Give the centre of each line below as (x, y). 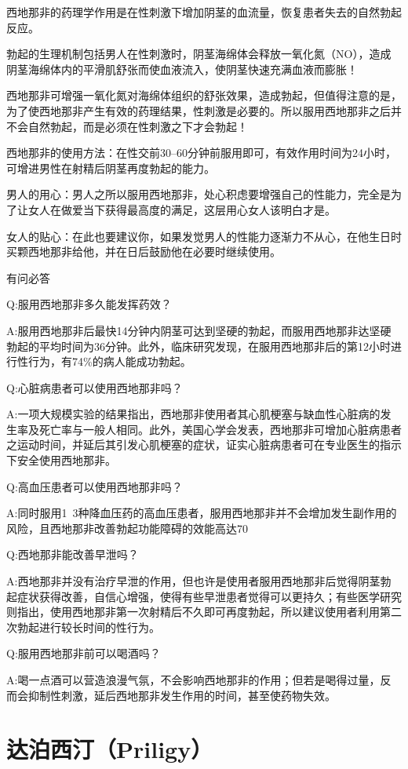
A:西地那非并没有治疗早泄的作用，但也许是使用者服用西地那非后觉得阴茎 (193, 581)
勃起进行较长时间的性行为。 (88, 627)
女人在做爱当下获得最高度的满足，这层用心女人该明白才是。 (182, 209)
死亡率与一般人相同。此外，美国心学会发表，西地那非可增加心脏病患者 (220, 429)
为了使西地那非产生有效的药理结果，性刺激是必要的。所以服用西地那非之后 (199, 110)
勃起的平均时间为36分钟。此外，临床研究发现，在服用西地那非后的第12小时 (199, 346)
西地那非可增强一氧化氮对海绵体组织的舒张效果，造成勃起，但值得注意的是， (204, 95)
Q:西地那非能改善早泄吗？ (73, 554)
